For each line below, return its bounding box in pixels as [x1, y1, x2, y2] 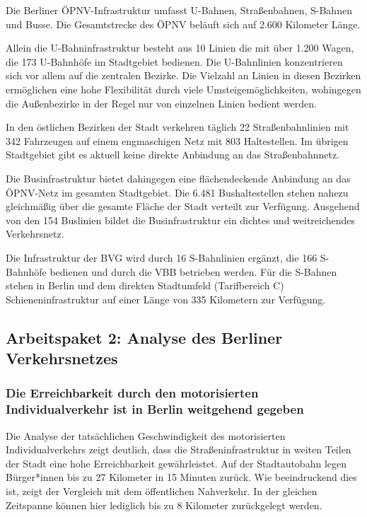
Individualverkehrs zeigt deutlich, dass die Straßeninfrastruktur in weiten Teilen [6, 442, 351, 457]
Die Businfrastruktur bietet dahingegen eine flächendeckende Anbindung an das [6, 170, 351, 185]
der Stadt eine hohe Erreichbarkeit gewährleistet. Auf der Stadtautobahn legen [6, 455, 346, 470]
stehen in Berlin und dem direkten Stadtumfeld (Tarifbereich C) [6, 278, 284, 293]
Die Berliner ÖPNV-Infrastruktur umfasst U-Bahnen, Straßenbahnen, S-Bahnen [6, 3, 352, 17]
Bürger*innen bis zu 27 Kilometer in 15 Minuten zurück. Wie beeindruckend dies [6, 470, 357, 484]
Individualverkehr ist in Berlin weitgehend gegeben [6, 400, 304, 418]
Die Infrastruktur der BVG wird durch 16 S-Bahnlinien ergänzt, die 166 [6, 250, 318, 265]
